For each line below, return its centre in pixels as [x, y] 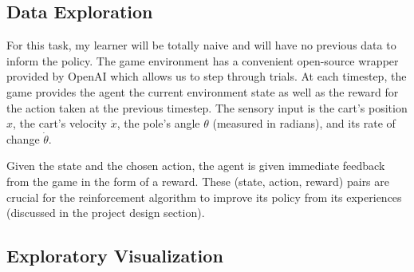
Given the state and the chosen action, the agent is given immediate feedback [196, 166]
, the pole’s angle [158, 123]
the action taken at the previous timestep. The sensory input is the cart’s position [207, 107]
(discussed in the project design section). [106, 213]
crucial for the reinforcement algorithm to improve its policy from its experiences [204, 197]
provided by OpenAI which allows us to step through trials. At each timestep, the [207, 76]
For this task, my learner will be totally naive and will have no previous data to [201, 45]
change [23, 138]
